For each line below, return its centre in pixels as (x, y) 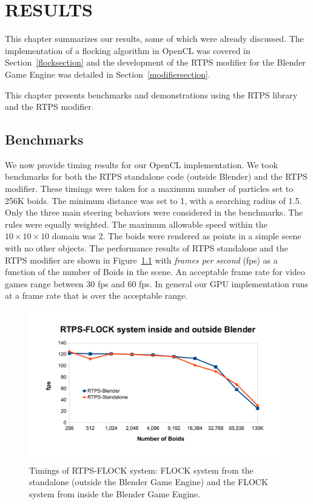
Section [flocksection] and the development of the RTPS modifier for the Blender (155, 62)
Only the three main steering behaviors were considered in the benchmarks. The (154, 212)
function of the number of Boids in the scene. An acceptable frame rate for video (155, 272)
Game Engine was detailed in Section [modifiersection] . (108, 74)
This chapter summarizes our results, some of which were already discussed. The (154, 39)
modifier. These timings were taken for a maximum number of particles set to (149, 189)
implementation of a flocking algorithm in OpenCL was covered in (128, 50)
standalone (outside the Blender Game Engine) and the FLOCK (149, 482)
